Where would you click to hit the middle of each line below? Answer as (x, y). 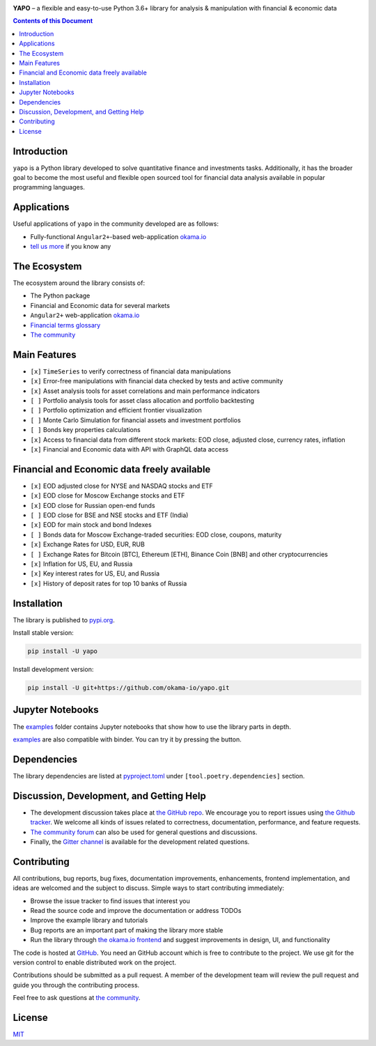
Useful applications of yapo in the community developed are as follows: (116, 224)
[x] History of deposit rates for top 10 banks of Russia (109, 583)
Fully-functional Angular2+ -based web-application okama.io (118, 236)
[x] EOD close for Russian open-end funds (93, 505)
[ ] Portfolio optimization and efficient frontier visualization (116, 410)
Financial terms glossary (65, 325)
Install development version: (53, 670)
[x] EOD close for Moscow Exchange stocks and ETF (108, 495)
